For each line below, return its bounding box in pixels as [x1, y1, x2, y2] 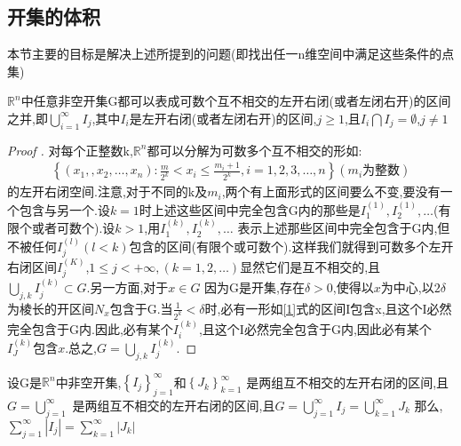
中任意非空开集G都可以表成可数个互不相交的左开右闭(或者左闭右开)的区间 [20, 92, 451, 110]
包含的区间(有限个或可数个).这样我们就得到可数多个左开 [129, 236, 454, 255]
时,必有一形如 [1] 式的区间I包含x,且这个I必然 [204, 299, 452, 317]
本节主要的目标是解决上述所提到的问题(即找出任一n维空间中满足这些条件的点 [7, 44, 455, 63]
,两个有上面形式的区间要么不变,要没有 [221, 182, 441, 201]
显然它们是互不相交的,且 [240, 257, 381, 275]
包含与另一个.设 [19, 200, 110, 219]
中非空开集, [55, 372, 122, 391]
